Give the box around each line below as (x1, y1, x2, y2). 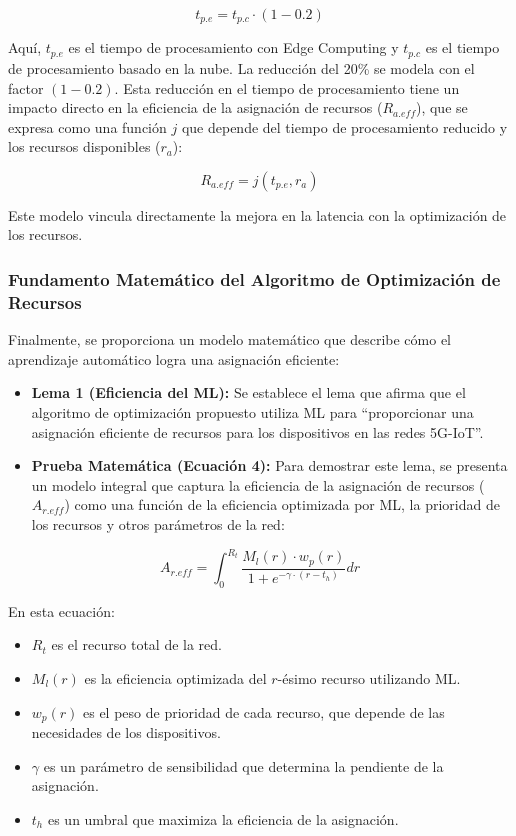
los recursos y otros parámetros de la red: (31, 513, 285, 534)
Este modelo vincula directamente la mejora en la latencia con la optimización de (8, 204, 507, 225)
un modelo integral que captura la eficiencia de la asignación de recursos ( (31, 474, 485, 495)
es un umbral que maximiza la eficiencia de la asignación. (47, 808, 399, 829)
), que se (415, 97, 468, 118)
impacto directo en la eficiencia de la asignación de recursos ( (8, 97, 383, 118)
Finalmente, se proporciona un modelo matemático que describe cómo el (8, 329, 451, 350)
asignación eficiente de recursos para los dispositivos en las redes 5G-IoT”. (31, 421, 484, 442)
